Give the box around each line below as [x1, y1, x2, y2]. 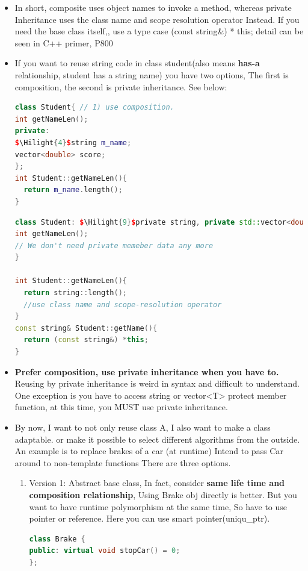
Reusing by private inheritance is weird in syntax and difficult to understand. [14, 377, 300, 390]
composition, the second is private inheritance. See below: [14, 80, 227, 93]
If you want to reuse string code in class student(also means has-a [14, 57, 260, 69]
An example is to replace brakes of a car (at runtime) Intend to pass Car [14, 445, 283, 457]
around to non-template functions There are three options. [14, 456, 231, 469]
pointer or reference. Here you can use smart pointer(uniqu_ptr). [29, 512, 270, 525]
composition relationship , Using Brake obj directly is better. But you [29, 488, 297, 501]
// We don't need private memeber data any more [14, 241, 214, 250]
